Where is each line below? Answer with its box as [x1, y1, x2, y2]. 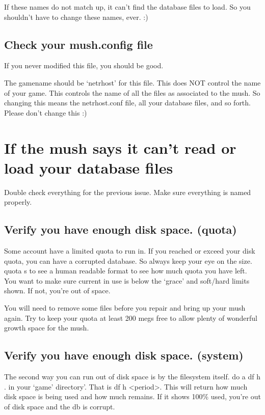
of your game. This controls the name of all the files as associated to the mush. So [4, 87, 260, 98]
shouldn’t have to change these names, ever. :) [4, 11, 148, 22]
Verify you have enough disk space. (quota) [4, 222, 237, 237]
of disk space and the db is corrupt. [4, 401, 115, 411]
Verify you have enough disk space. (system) [4, 347, 244, 363]
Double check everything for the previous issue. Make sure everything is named [4, 186, 251, 197]
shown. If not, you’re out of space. [4, 285, 111, 296]
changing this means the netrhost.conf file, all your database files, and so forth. [4, 97, 251, 108]
